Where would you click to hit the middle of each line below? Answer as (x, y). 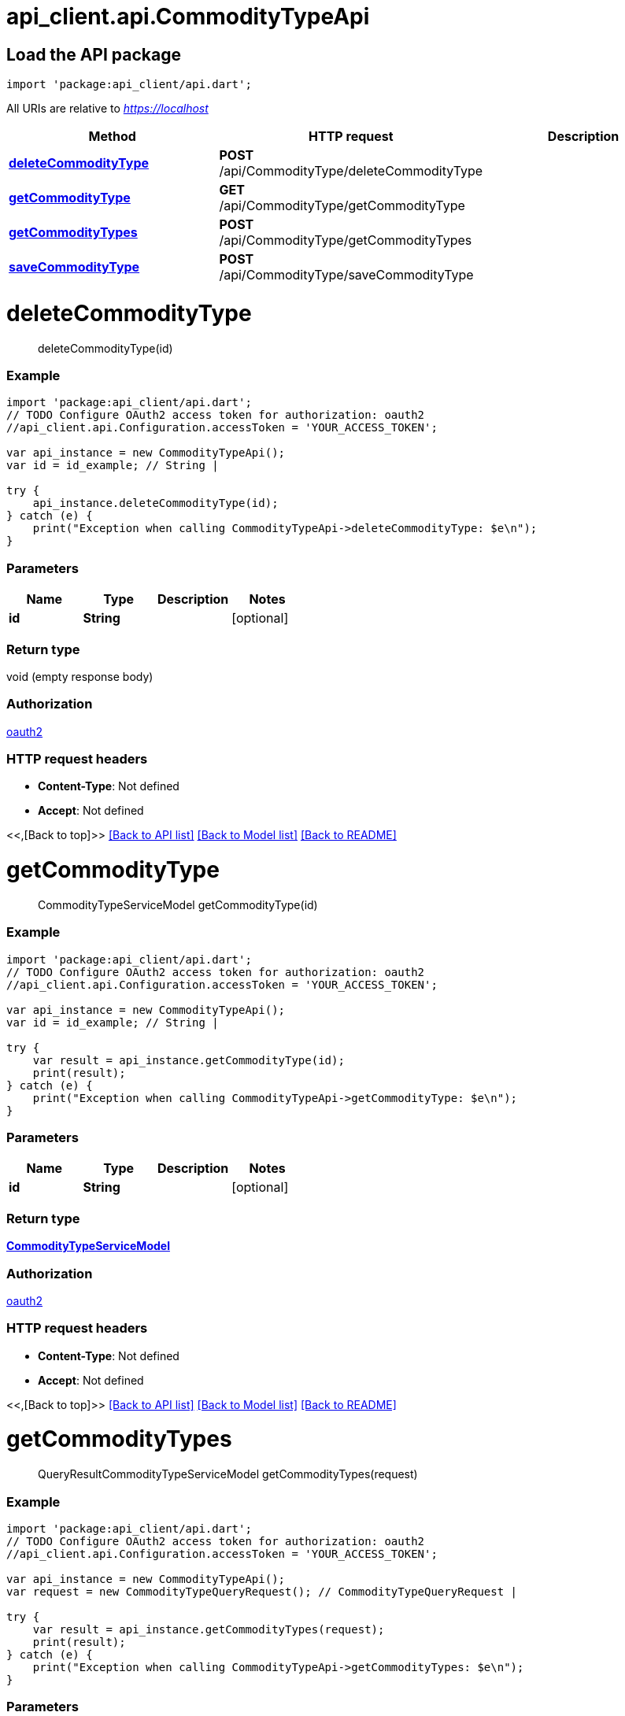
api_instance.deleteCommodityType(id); (155, 503)
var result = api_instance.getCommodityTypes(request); (209, 1629)
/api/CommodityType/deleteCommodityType (351, 171)
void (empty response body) (80, 676)
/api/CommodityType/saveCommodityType (346, 275)
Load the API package (94, 54)
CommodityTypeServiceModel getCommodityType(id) (178, 904)
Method (112, 137)
